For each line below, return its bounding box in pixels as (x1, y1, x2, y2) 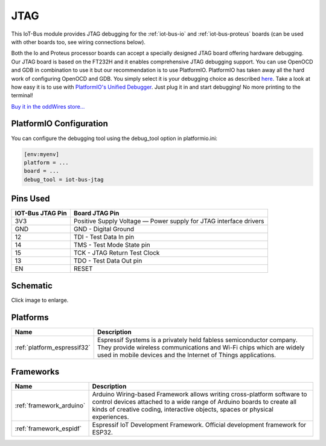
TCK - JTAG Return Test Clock (73, 249, 160, 257)
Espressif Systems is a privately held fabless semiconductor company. (97, 336, 298, 344)
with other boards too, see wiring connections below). (11, 38, 146, 45)
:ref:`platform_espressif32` (14, 343, 91, 351)
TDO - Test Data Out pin (73, 256, 142, 265)
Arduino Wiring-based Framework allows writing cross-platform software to (92, 390, 307, 398)
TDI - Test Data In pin (73, 233, 135, 241)
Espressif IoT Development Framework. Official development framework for (92, 421, 307, 429)
